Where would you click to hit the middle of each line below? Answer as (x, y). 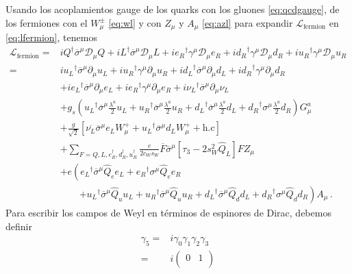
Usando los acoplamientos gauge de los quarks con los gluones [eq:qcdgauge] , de (173, 9)
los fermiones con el (47, 22)
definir (19, 226)
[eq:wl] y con (135, 22)
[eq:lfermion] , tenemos (51, 37)
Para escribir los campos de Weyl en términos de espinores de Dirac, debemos (168, 213)
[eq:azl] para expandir (248, 22)
